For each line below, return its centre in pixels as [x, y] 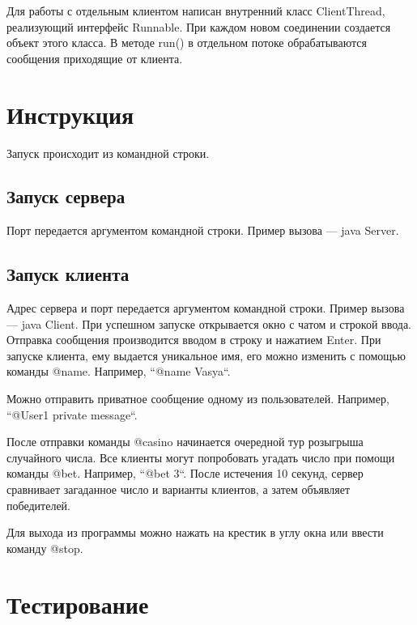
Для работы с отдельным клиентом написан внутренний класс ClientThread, [196, 11]
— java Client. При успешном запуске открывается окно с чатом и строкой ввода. [209, 323]
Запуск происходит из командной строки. [108, 153]
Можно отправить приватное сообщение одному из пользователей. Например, [198, 399]
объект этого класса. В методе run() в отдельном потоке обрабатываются [187, 43]
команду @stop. [45, 548]
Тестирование [78, 604]
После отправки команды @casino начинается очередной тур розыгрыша [185, 442]
